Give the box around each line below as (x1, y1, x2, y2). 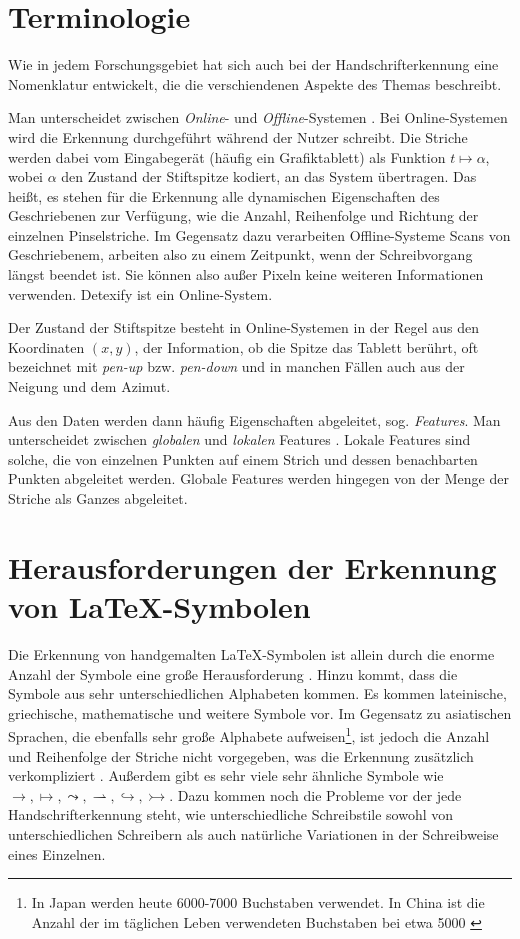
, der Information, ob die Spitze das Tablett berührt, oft (134, 336, 479, 357)
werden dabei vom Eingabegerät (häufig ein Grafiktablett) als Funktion (8, 146, 446, 167)
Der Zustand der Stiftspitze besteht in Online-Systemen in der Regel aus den (8, 317, 480, 338)
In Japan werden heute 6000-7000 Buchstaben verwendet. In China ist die (31, 892, 485, 913)
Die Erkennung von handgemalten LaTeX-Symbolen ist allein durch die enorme (8, 643, 495, 664)
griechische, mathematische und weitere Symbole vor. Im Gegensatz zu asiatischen (8, 702, 512, 723)
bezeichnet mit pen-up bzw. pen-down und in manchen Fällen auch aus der (8, 356, 465, 377)
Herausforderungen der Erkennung (8, 546, 497, 587)
